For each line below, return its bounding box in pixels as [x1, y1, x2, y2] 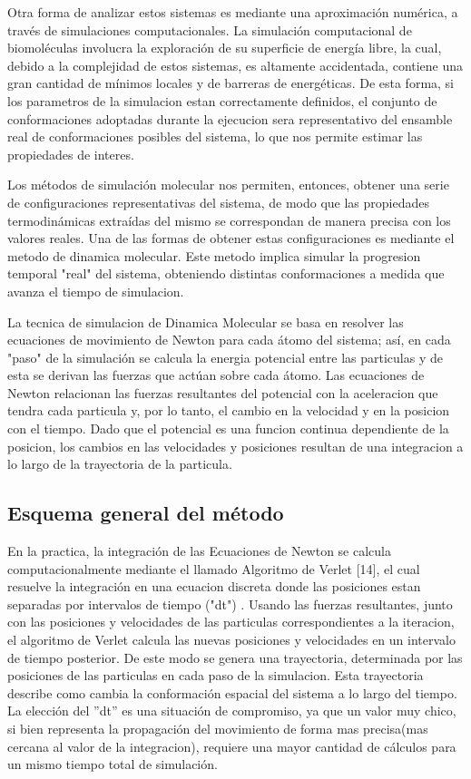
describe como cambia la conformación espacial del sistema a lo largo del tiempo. [7, 683, 457, 702]
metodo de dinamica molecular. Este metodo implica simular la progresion [7, 246, 421, 265]
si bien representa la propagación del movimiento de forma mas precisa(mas [7, 718, 428, 737]
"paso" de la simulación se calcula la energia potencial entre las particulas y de [7, 347, 443, 366]
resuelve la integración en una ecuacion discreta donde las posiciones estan [7, 577, 421, 596]
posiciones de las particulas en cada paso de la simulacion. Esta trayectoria [7, 666, 424, 685]
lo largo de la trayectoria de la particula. [7, 454, 232, 473]
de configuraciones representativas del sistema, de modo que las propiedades [7, 192, 429, 211]
